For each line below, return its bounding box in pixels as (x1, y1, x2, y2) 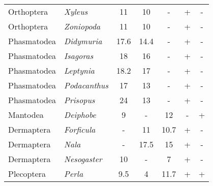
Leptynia (64, 65, 95, 76)
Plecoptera (8, 168, 46, 179)
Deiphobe (64, 109, 96, 120)
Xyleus (64, 6, 88, 17)
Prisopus (64, 94, 95, 106)
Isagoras (64, 50, 94, 61)
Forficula (64, 123, 96, 135)
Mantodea (8, 109, 44, 120)
